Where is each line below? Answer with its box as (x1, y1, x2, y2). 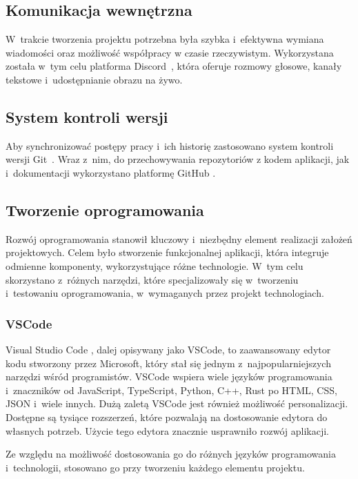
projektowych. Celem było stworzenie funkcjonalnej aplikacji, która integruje (6, 245, 329, 260)
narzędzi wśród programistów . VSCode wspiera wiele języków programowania (6, 369, 332, 384)
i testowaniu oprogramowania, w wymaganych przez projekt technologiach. (6, 286, 324, 300)
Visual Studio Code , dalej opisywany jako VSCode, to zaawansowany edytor (6, 342, 331, 356)
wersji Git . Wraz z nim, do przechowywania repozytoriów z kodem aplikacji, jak (6, 152, 350, 166)
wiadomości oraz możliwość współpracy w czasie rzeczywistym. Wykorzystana (6, 45, 334, 59)
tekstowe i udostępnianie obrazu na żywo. (6, 72, 183, 86)
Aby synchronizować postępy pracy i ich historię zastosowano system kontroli (6, 138, 334, 153)
